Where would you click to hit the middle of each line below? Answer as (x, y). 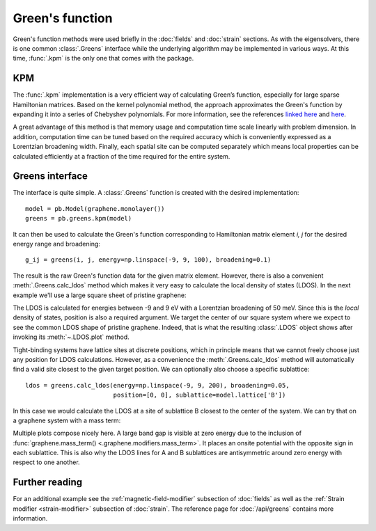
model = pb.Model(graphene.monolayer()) (95, 208)
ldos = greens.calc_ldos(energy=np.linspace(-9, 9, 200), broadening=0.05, (157, 385)
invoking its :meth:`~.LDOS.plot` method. (71, 337)
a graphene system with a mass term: (67, 420)
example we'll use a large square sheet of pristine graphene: (100, 295)
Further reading (48, 483)
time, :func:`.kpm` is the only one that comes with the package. (103, 58)
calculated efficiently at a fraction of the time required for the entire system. (122, 156)
